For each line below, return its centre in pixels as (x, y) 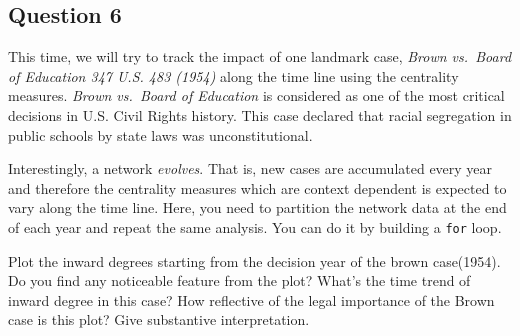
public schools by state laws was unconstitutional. (160, 134)
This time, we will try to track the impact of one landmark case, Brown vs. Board (260, 56)
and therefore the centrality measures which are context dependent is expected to (257, 187)
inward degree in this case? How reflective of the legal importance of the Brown (251, 299)
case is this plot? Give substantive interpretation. (159, 319)
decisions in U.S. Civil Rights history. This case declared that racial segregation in (260, 114)
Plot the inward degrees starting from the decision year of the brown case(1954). (254, 260)
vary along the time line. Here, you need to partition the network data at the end (257, 207)
